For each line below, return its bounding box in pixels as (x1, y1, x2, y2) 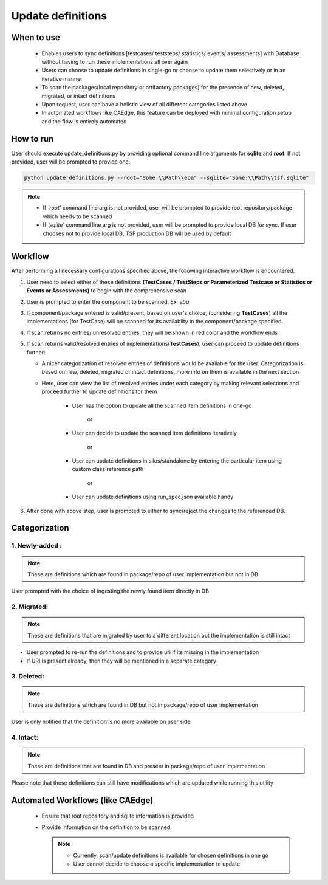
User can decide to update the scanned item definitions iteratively (72, 429, 237, 437)
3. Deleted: (11, 672, 45, 681)
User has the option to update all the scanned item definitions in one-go (72, 402, 252, 409)
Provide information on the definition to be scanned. (41, 824, 173, 831)
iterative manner (41, 75, 83, 82)
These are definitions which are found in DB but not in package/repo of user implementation (27, 701, 258, 708)
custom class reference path (72, 466, 144, 473)
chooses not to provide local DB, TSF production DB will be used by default (43, 230, 231, 237)
